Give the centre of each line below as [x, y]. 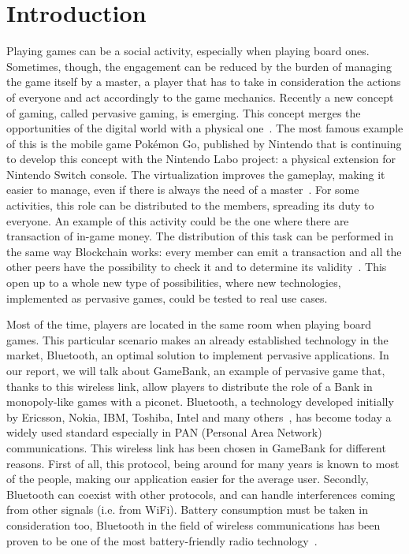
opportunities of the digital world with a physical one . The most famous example [205, 128]
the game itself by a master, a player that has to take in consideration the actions [204, 82]
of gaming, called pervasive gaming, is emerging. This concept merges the [184, 112]
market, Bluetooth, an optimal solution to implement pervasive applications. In [198, 355]
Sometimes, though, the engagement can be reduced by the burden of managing [199, 66]
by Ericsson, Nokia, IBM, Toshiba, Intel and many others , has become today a [199, 416]
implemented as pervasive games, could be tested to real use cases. [167, 297]
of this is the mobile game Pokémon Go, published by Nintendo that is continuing [204, 143]
